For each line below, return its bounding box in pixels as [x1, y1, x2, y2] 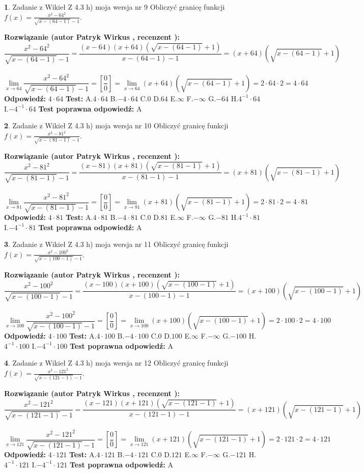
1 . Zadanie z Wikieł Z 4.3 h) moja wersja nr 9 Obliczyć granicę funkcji [4, 2, 225, 12]
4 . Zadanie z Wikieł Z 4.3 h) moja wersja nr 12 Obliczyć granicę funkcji [4, 357, 229, 368]
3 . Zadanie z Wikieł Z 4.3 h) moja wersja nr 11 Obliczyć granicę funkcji [4, 239, 229, 249]
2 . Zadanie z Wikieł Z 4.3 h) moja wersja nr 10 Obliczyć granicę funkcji [4, 120, 229, 131]
